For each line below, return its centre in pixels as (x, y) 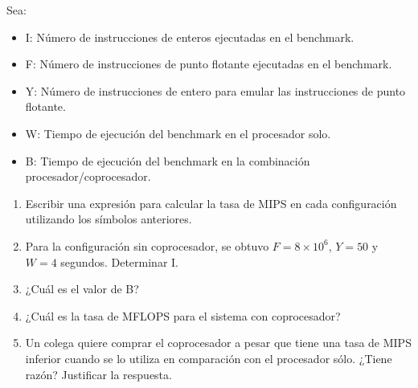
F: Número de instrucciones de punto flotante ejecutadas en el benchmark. (209, 64)
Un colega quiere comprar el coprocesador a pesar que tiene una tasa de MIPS (218, 343)
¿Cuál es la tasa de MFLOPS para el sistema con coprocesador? (183, 315)
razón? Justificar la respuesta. (98, 374)
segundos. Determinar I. (119, 261)
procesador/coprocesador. (88, 176)
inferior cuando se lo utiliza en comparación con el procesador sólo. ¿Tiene (209, 358)
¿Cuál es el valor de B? (82, 289)
